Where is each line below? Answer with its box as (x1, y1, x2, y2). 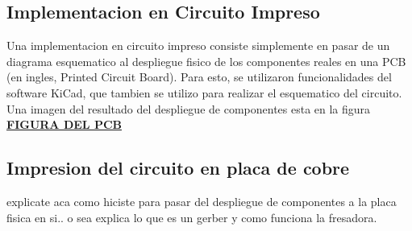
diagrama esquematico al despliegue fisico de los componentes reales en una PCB (6, 52, 406, 69)
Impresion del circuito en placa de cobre (6, 155, 350, 180)
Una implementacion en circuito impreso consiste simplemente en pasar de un (6, 37, 390, 54)
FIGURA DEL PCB (6, 116, 122, 133)
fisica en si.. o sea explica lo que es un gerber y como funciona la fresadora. (6, 208, 377, 225)
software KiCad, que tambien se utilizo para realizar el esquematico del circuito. (6, 84, 402, 101)
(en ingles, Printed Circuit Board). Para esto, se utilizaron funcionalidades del (6, 68, 392, 85)
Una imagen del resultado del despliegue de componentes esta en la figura (6, 100, 371, 117)
